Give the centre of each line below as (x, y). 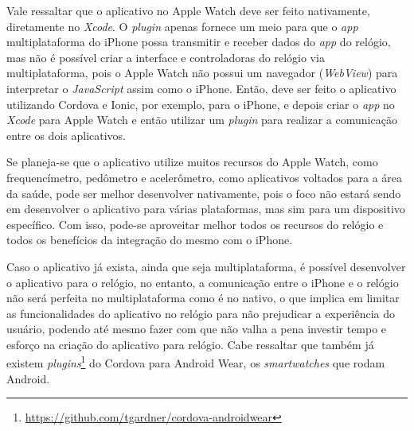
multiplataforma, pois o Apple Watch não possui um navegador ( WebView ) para (202, 73)
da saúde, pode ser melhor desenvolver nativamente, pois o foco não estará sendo (204, 193)
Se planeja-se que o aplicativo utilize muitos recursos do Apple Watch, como (192, 162)
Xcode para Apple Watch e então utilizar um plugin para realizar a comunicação (202, 120)
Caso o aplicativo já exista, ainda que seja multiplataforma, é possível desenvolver (206, 266)
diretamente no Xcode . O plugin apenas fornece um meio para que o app (182, 26)
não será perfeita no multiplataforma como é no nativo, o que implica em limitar (203, 298)
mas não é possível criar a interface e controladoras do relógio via (166, 57)
